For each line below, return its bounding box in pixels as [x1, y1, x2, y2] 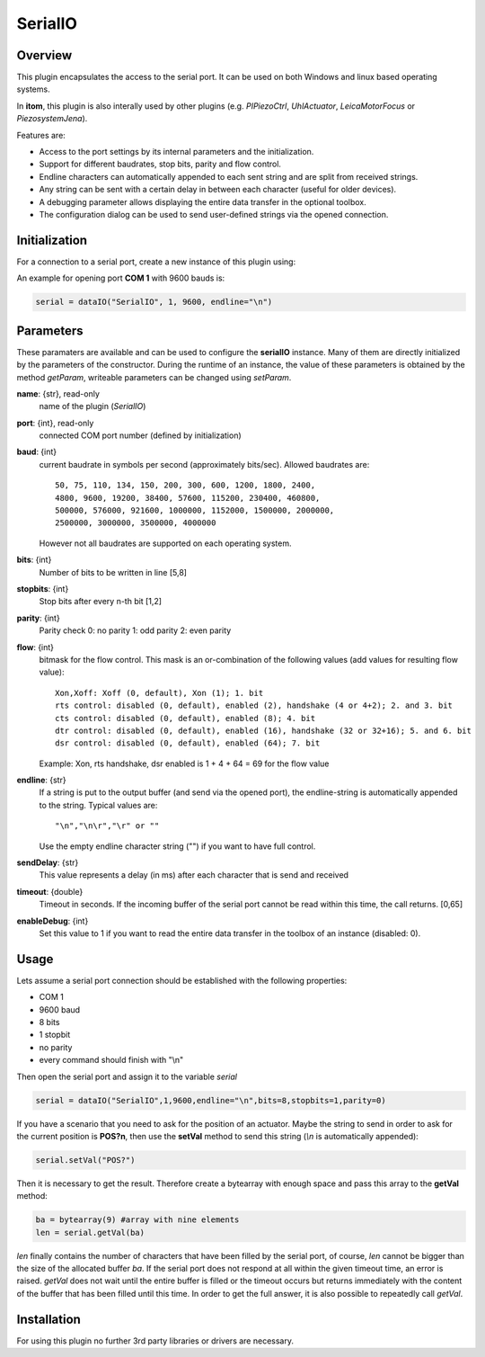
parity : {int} [16, 612, 60, 623]
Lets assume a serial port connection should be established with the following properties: [16, 975, 348, 986]
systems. [16, 84, 50, 94]
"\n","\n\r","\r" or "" [55, 821, 160, 831]
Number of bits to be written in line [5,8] [39, 567, 188, 577]
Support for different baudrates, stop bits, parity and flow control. [39, 158, 282, 170]
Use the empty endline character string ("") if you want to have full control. [39, 841, 316, 852]
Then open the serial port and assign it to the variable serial [16, 1071, 238, 1082]
